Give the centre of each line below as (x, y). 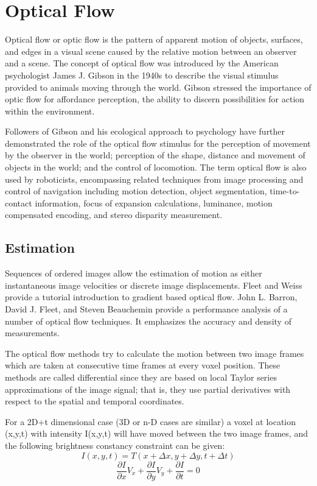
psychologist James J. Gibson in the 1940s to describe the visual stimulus (142, 75)
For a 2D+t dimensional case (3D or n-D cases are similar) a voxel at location (151, 421)
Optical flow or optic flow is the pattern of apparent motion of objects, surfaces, (154, 39)
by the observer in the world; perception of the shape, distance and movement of (155, 155)
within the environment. (50, 111)
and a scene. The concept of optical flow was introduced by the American (142, 63)
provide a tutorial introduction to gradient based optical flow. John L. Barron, (151, 297)
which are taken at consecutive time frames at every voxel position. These (143, 365)
